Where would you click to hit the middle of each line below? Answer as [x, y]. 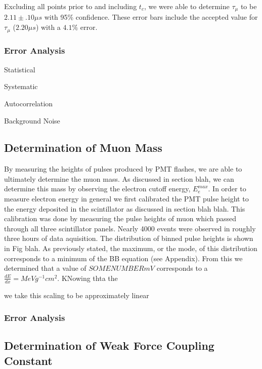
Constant [28, 360]
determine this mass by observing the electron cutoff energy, [97, 189]
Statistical [20, 69]
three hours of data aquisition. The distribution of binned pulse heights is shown [129, 238]
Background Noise [32, 120]
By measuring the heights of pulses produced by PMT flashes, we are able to [123, 169]
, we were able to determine [187, 6]
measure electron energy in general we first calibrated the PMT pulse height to [126, 199]
